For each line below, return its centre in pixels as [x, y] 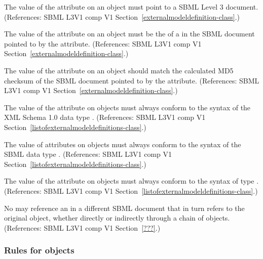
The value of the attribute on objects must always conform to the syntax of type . [131, 181]
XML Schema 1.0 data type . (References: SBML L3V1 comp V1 [105, 117]
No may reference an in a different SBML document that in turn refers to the [124, 208]
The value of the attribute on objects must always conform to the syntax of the [127, 107]
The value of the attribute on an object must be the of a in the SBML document [129, 34]
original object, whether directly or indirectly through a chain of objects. [117, 218]
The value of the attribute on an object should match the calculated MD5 [119, 70]
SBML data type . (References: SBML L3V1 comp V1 [88, 154]
